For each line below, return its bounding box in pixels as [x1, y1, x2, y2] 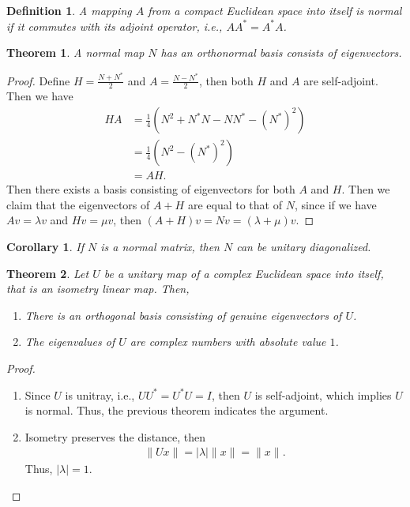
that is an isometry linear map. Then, [6, 280, 190, 297]
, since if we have [294, 196, 377, 212]
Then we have [6, 88, 73, 104]
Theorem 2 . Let [6, 265, 89, 281]
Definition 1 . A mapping [6, 2, 132, 18]
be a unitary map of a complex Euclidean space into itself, [103, 265, 384, 281]
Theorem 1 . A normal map [6, 44, 145, 61]
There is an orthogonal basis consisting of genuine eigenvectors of [24, 306, 342, 323]
